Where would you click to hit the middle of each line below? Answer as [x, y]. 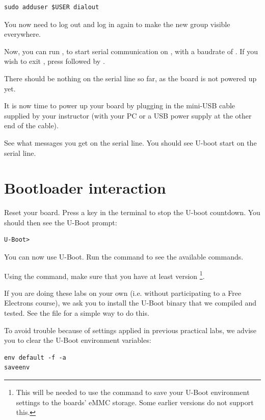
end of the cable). [31, 125]
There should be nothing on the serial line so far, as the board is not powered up [130, 78]
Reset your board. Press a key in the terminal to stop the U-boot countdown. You [132, 212]
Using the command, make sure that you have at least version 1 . [104, 275]
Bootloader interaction [85, 188]
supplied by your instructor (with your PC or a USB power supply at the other [128, 115]
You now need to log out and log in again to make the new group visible [117, 24]
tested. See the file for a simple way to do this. [77, 313]
